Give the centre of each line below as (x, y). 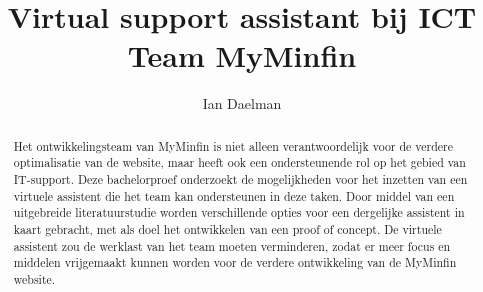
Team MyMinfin (242, 55)
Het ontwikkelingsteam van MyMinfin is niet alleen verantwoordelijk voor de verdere (233, 145)
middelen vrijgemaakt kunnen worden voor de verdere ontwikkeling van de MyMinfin (235, 262)
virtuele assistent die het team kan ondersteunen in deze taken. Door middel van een (234, 195)
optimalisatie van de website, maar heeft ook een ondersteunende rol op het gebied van (239, 162)
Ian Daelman (242, 103)
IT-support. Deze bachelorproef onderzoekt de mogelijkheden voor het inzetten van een (240, 179)
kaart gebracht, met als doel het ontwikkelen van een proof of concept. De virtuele (227, 228)
